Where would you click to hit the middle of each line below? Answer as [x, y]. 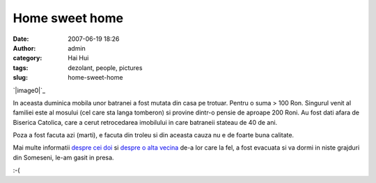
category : [28, 58]
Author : [24, 48]
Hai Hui [78, 58]
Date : [21, 39]
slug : [20, 78]
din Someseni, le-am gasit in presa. [63, 157]
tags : [21, 68]
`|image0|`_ [29, 90]
